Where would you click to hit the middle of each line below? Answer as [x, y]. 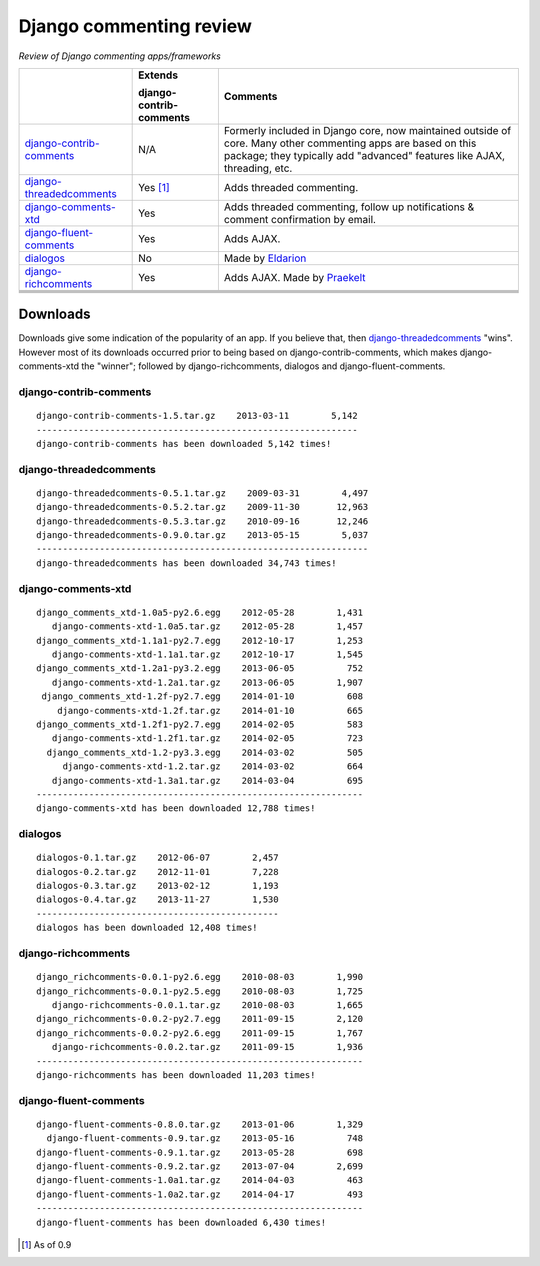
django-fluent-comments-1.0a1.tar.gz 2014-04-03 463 [200, 1180]
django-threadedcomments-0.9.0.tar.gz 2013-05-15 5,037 [202, 535]
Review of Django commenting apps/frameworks [120, 56]
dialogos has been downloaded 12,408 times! [147, 928]
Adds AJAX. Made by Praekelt [294, 277]
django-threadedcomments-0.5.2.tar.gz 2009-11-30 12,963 [202, 507]
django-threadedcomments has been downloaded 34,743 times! [186, 563]
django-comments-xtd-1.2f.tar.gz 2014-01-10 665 [210, 710]
